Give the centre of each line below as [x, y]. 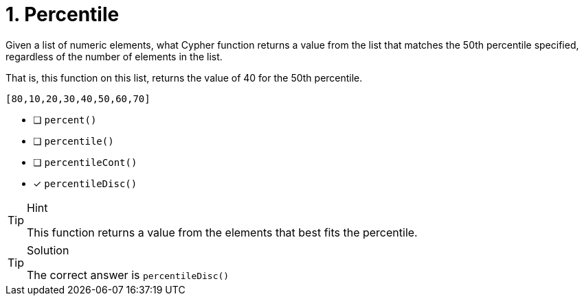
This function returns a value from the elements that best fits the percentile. [222, 232]
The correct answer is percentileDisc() [128, 275]
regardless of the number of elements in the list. [114, 56]
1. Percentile [63, 14]
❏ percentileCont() [85, 162]
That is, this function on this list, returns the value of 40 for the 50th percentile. [184, 77]
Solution [48, 250]
